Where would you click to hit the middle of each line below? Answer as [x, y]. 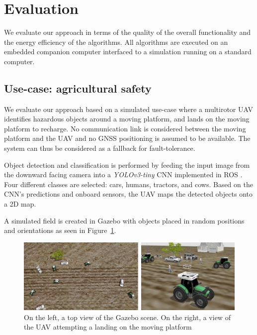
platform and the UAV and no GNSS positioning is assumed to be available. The [127, 138]
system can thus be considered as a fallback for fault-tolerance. [100, 148]
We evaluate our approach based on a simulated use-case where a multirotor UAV [128, 109]
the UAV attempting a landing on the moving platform [108, 327]
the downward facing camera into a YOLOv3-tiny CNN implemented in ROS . [123, 174]
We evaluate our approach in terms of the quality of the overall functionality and [128, 32]
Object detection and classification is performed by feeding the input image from [127, 165]
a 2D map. [20, 204]
